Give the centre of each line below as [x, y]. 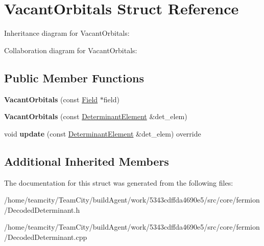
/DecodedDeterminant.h [42, 209]
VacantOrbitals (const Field [51, 99]
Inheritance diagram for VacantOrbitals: [67, 33]
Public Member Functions [74, 77]
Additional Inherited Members [87, 161]
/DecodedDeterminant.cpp [46, 237]
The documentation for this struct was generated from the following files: [119, 182]
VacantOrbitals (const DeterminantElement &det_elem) [96, 116]
